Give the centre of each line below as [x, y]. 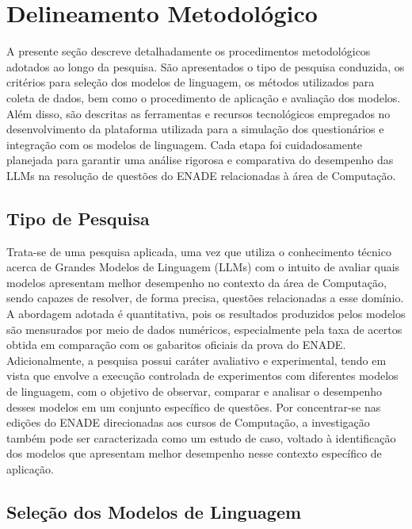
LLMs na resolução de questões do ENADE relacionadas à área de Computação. [201, 175]
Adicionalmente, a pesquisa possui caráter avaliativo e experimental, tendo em [196, 360]
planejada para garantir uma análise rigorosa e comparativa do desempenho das [200, 160]
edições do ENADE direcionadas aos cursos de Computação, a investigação [188, 422]
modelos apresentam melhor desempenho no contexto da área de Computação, [196, 282]
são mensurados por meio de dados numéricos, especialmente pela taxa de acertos [204, 329]
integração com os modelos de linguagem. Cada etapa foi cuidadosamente [185, 144]
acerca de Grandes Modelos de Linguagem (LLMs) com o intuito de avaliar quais [203, 267]
